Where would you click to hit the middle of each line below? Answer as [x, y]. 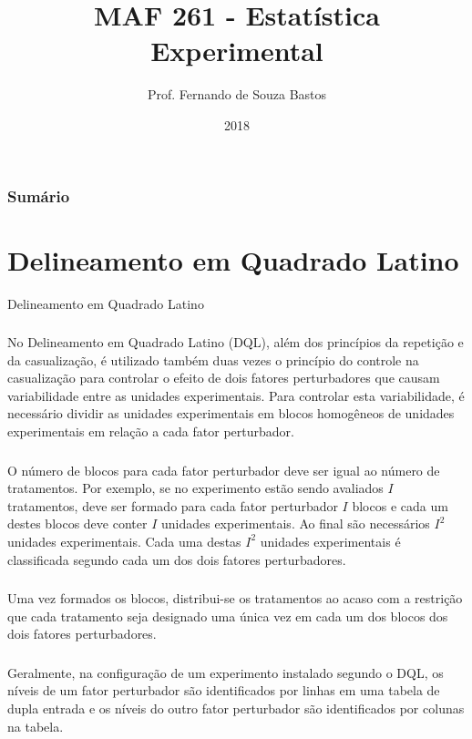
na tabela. [36, 726]
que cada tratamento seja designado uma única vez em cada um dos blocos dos [228, 616]
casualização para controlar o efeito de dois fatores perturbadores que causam [224, 378]
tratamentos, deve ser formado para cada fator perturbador [173, 505]
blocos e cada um [400, 505]
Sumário [39, 195]
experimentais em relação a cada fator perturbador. [151, 431]
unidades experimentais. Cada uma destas [124, 541]
